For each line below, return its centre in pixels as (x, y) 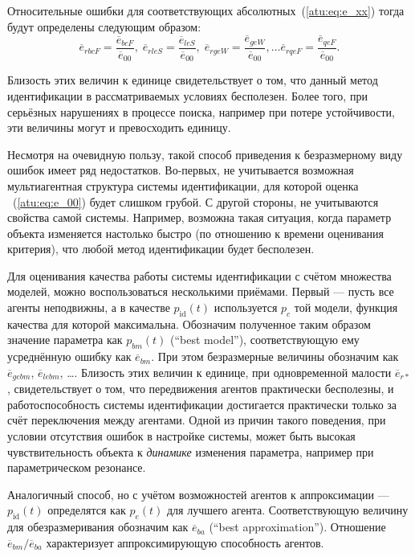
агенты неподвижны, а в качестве (89, 307)
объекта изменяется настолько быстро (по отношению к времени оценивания (196, 233)
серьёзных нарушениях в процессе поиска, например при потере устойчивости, (201, 111)
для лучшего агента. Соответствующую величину (287, 510)
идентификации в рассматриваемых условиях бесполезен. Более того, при (187, 95)
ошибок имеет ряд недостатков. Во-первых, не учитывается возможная (181, 170)
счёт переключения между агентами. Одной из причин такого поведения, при (197, 420)
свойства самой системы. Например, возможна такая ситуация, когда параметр (199, 217)
